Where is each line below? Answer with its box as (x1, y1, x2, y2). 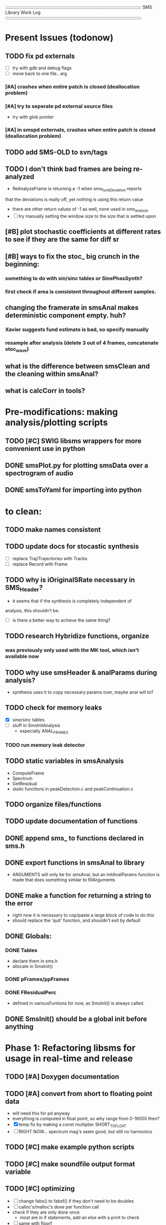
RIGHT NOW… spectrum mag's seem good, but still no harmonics (18, 1128, 153, 1134)
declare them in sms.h (12, 958, 58, 964)
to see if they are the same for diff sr (5, 235, 119, 244)
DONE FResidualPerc (5, 989, 56, 996)
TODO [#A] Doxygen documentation (5, 1073, 119, 1081)
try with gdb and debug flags (12, 65, 72, 71)
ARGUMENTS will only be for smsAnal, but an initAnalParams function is (12, 872, 160, 878)
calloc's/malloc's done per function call (18, 1204, 99, 1210)
